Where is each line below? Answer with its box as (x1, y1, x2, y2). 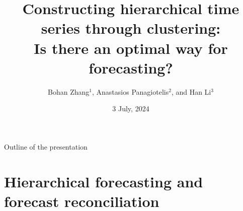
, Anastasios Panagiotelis (92, 86, 169, 97)
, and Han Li (171, 86, 211, 97)
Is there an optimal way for (34, 37, 228, 58)
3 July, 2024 (112, 103, 149, 114)
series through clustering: (41, 18, 221, 38)
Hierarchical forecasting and (4, 171, 203, 191)
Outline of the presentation (4, 141, 88, 152)
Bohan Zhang (48, 86, 90, 97)
